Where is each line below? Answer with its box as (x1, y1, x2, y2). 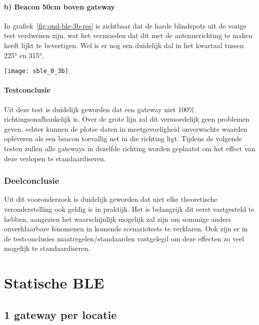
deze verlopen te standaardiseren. (4, 153, 106, 163)
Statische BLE (4, 272, 104, 293)
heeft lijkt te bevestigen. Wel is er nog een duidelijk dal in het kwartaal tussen (4, 40, 244, 50)
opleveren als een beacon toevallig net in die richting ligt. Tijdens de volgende (4, 133, 242, 144)
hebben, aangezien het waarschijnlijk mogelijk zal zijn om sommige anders (4, 213, 231, 224)
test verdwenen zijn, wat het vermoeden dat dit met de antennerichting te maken (4, 30, 252, 41)
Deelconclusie (4, 174, 59, 187)
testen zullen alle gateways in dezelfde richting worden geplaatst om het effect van (4, 143, 255, 153)
